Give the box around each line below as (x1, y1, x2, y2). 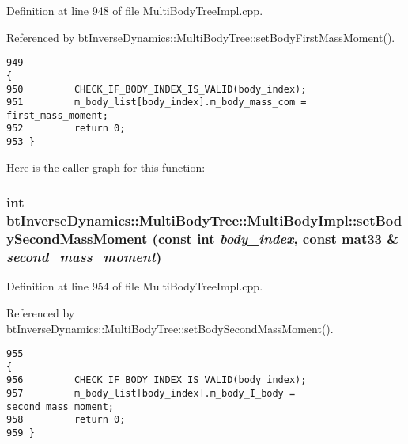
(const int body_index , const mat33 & (152, 229, 399, 249)
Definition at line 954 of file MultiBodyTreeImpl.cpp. (6, 278, 263, 294)
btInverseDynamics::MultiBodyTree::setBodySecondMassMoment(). (6, 320, 334, 336)
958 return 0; (6, 414, 126, 426)
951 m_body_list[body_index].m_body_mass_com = (6, 97, 307, 108)
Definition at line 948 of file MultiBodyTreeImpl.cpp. (6, 2, 263, 18)
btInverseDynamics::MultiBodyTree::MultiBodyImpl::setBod (6, 211, 402, 230)
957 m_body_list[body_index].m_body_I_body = (6, 388, 296, 400)
